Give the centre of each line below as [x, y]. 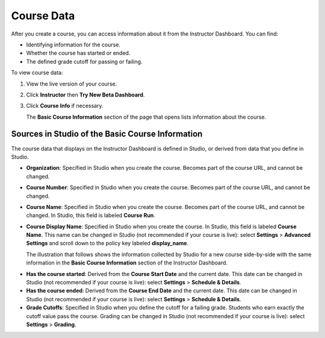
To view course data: [37, 73]
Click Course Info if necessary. [65, 106]
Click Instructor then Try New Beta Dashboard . [85, 95]
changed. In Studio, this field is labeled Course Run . [91, 215]
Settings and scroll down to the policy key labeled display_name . [107, 243]
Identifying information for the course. [73, 45]
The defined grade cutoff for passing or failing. [84, 61]
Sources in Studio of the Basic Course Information [107, 134]
